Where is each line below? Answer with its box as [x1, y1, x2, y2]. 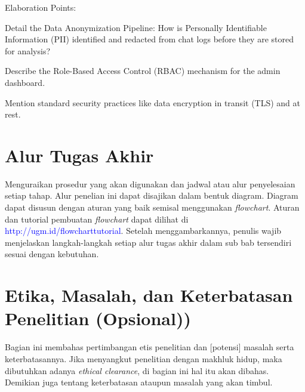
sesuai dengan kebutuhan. [5, 248, 99, 260]
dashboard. [5, 76, 45, 88]
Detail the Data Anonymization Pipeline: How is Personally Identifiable [5, 21, 267, 33]
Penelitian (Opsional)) [5, 306, 191, 331]
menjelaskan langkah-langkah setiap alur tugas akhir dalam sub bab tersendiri [5, 236, 292, 248]
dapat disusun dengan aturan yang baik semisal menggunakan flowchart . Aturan [5, 201, 300, 214]
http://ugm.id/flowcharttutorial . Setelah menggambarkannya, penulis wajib [5, 224, 282, 237]
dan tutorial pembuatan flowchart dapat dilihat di [5, 212, 189, 225]
